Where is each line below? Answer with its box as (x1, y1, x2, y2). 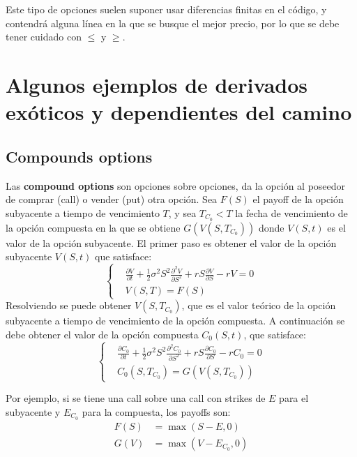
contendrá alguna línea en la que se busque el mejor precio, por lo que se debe (6, 15, 340, 30)
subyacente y (6, 404, 61, 419)
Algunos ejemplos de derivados (6, 70, 307, 98)
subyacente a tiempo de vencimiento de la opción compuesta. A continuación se (6, 313, 345, 328)
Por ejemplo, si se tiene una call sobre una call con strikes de (6, 391, 266, 405)
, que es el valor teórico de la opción (181, 298, 336, 313)
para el (279, 391, 309, 405)
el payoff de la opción (252, 192, 344, 207)
